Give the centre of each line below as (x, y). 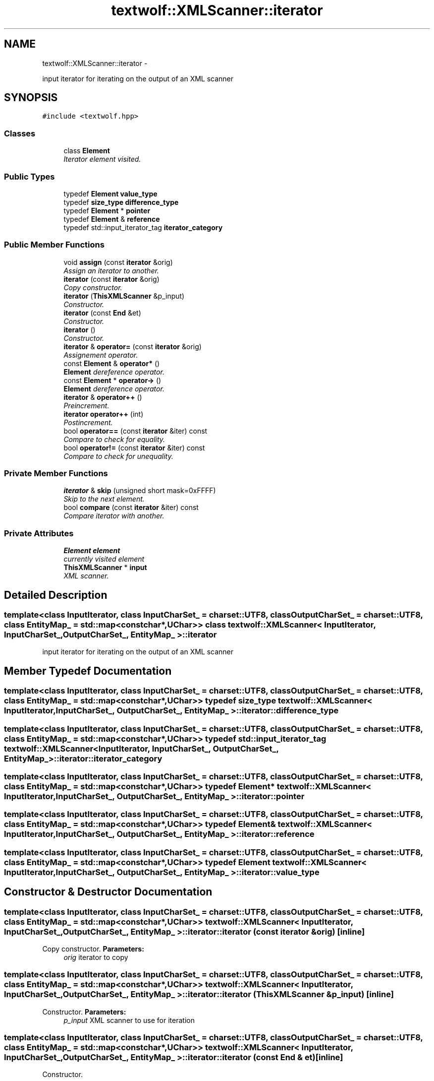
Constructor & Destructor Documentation (108, 892)
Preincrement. (86, 405)
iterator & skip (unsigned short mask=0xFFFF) (140, 491)
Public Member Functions (54, 245)
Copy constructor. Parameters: (93, 949)
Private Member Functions (56, 474)
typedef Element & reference (112, 219)
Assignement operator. (101, 355)
